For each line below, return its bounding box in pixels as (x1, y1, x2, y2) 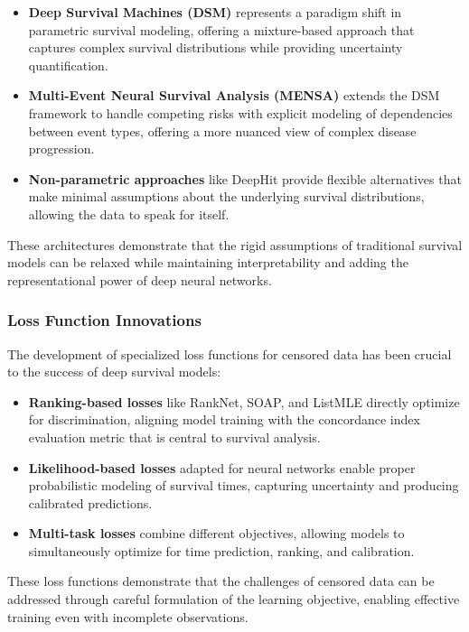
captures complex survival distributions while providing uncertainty (28, 38, 403, 57)
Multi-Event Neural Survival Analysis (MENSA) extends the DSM (28, 86, 440, 105)
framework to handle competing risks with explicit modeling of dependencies (28, 103, 453, 122)
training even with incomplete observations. (7, 607, 249, 626)
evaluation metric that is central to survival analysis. (28, 427, 321, 446)
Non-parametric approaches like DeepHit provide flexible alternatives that (28, 169, 462, 188)
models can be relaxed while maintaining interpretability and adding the (7, 253, 408, 272)
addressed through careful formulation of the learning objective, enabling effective (7, 590, 460, 609)
